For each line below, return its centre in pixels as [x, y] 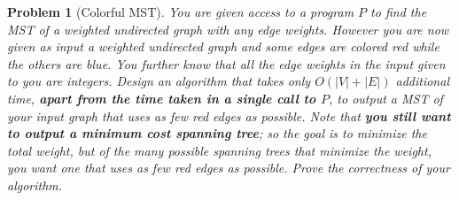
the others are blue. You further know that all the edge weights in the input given [226, 63]
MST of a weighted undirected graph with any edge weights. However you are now [228, 29]
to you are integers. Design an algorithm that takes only [159, 81]
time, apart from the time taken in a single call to [162, 98]
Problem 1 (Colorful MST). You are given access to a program [181, 12]
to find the [399, 12]
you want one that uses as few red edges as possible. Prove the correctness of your [229, 168]
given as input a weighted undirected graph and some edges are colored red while [223, 46]
